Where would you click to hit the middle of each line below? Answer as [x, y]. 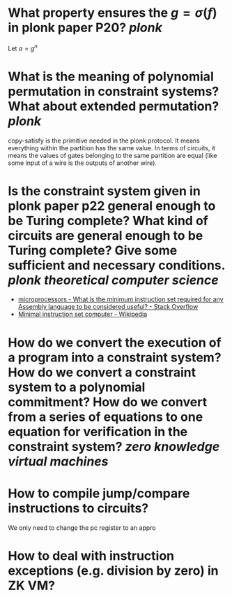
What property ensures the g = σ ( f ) [113, 13]
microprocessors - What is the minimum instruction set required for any [121, 299]
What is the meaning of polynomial [111, 77]
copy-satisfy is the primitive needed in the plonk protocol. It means [104, 141]
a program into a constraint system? [115, 357]
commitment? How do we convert [108, 402]
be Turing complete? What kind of [108, 221]
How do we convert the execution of [115, 342]
